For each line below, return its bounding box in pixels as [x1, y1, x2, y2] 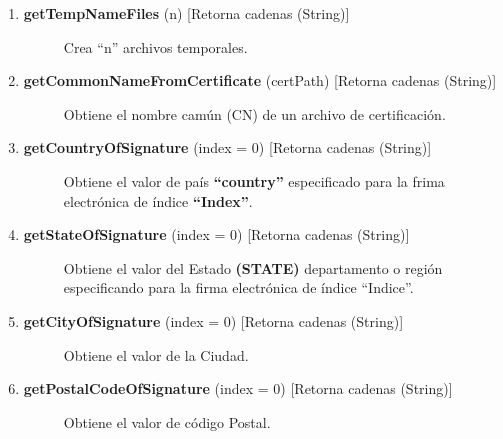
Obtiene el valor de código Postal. [63, 411, 271, 432]
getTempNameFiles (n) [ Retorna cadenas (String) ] [23, 3, 350, 23]
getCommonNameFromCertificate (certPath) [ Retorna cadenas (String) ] [23, 70, 497, 91]
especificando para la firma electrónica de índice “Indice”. [63, 277, 414, 298]
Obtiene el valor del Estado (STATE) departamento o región [63, 257, 443, 278]
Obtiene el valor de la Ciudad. [63, 344, 249, 365]
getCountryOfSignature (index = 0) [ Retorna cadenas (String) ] [23, 137, 432, 158]
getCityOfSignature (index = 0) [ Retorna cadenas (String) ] [23, 310, 404, 331]
